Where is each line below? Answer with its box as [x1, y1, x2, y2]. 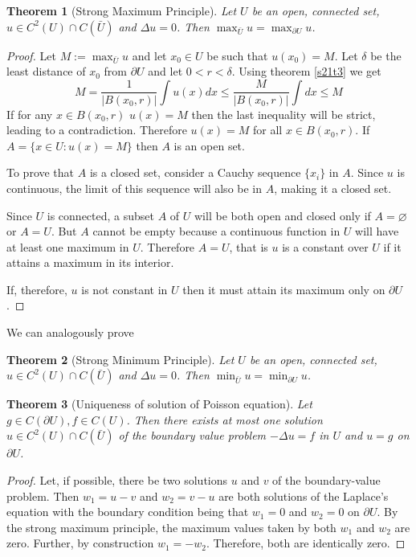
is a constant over [282, 238, 369, 255]
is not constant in [81, 281, 168, 297]
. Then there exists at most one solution [126, 411, 323, 428]
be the [370, 47, 402, 63]
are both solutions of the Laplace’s [218, 487, 389, 504]
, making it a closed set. [274, 179, 392, 196]
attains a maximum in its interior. [6, 254, 174, 271]
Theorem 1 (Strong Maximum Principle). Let [6, 2, 237, 18]
